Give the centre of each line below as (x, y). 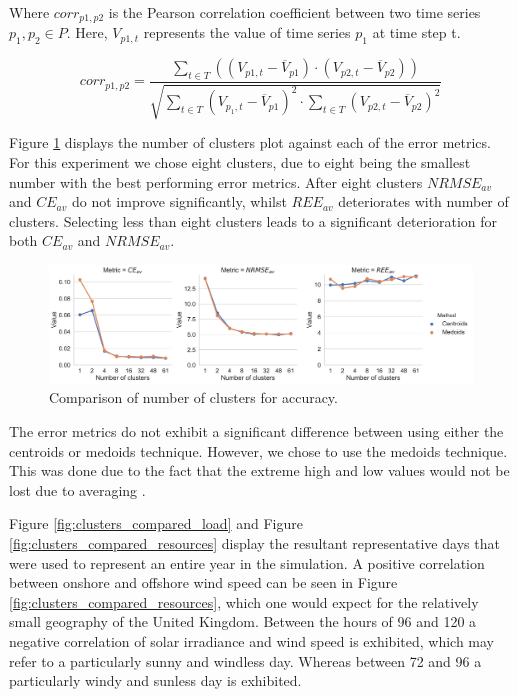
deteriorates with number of (423, 201)
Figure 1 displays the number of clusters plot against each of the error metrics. (250, 142)
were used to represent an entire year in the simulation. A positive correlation (247, 562)
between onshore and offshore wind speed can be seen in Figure (203, 582)
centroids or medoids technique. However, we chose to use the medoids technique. (258, 450)
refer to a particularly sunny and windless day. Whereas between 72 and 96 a (245, 660)
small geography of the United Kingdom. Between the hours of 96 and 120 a (243, 621)
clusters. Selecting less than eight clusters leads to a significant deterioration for (253, 220)
